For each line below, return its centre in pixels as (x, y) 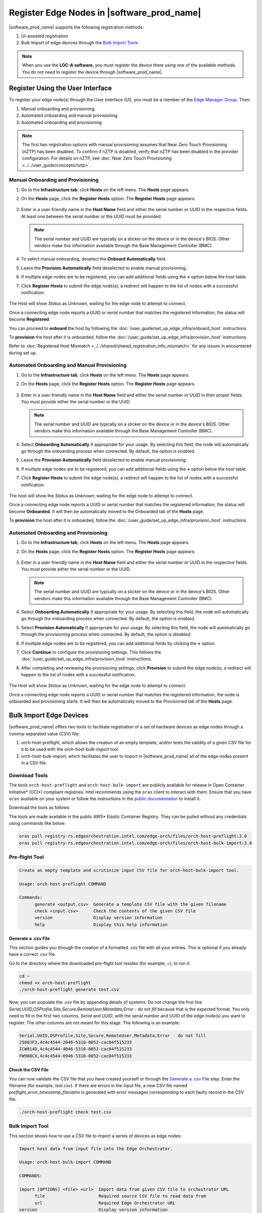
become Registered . (30, 319)
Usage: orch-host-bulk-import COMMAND (65, 1162)
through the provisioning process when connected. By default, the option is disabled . (106, 634)
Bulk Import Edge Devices (49, 715)
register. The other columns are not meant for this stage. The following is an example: (95, 1023)
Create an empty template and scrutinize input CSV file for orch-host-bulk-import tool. (129, 870)
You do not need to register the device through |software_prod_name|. (92, 72)
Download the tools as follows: (40, 807)
